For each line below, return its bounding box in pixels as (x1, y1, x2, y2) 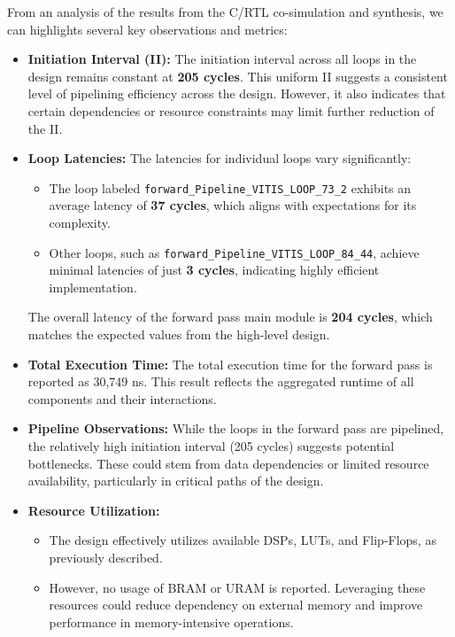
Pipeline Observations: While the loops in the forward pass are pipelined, (27, 419, 444, 438)
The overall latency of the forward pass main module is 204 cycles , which (27, 307, 433, 326)
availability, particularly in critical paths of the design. (27, 471, 324, 490)
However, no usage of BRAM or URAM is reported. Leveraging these (49, 578, 426, 596)
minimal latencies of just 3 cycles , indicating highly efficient (49, 260, 380, 279)
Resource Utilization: (27, 501, 160, 519)
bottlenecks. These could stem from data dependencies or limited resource (27, 454, 429, 472)
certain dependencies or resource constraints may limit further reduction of (27, 101, 435, 120)
